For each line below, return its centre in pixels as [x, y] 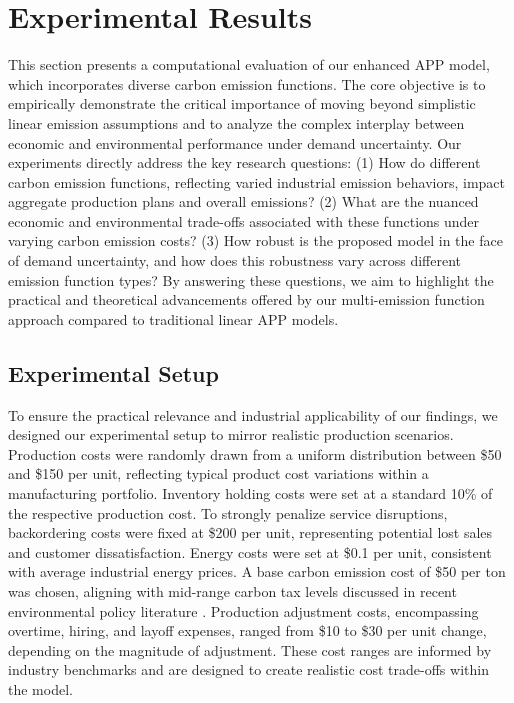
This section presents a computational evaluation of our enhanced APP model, [249, 64]
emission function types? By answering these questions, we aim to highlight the [251, 279]
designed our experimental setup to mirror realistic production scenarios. [231, 434]
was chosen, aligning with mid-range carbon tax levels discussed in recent [232, 590]
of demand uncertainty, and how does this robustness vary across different [235, 260]
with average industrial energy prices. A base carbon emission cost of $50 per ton [257, 571]
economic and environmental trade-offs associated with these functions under [244, 220]
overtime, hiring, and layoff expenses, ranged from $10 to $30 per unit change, [247, 630]
